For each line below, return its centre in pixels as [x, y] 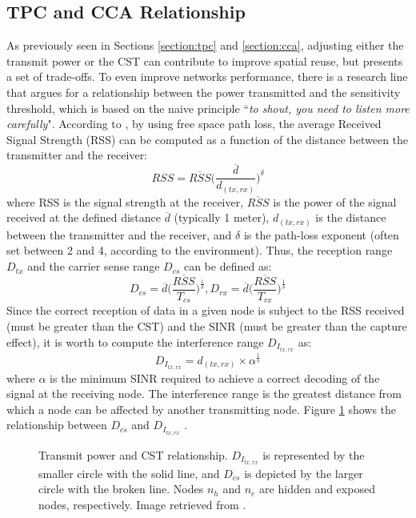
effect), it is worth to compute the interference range [135, 341]
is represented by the [314, 454]
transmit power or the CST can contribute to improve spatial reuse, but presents [205, 60]
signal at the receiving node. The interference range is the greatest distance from [204, 394]
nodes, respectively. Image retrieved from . [142, 504]
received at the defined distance [84, 217]
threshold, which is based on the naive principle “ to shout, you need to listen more [208, 108]
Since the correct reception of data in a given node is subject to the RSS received [206, 310]
